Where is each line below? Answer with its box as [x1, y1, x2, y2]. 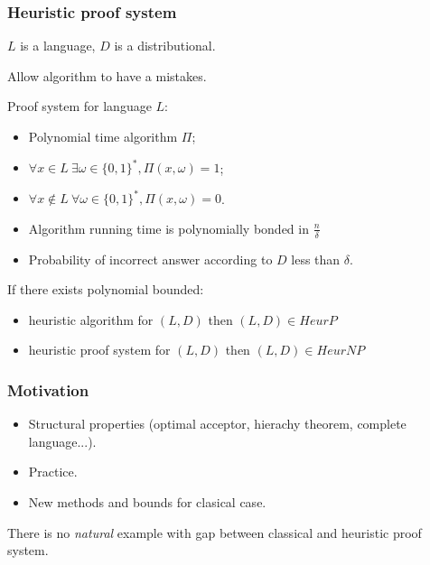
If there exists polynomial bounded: [7, 280, 204, 299]
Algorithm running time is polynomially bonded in [28, 218, 309, 237]
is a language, [20, 36, 96, 55]
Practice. [28, 462, 78, 481]
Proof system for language [7, 97, 152, 116]
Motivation [7, 378, 89, 401]
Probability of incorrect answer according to [28, 249, 273, 268]
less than [291, 249, 341, 268]
